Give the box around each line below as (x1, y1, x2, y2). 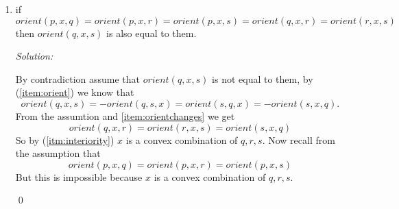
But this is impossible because (15, 169, 143, 184)
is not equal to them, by (212, 71, 313, 86)
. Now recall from (262, 132, 335, 147)
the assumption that (15, 146, 101, 160)
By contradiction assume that (15, 71, 141, 86)
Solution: (15, 49, 53, 63)
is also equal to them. (106, 25, 197, 40)
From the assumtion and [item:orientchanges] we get (15, 108, 235, 123)
